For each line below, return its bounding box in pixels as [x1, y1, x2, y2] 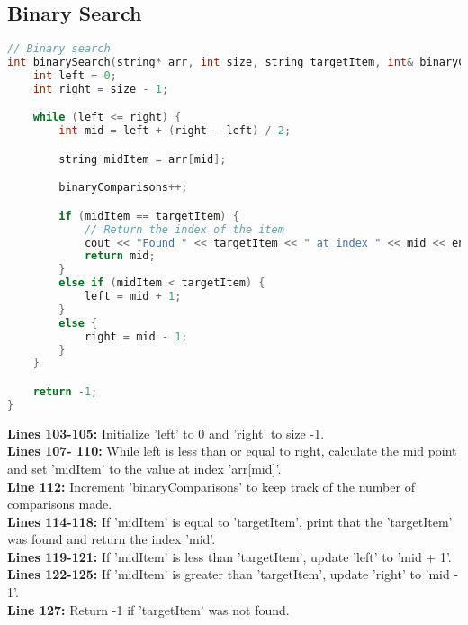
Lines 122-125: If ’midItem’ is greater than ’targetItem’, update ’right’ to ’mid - [7, 565, 459, 584]
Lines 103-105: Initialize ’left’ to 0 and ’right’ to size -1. [7, 423, 325, 442]
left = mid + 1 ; [84, 290, 182, 303]
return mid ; [84, 249, 156, 263]
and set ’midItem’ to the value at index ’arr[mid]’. [7, 458, 282, 477]
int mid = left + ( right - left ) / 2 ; [58, 124, 292, 138]
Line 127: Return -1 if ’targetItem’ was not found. [7, 600, 290, 619]
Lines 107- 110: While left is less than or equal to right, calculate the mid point [7, 441, 457, 460]
